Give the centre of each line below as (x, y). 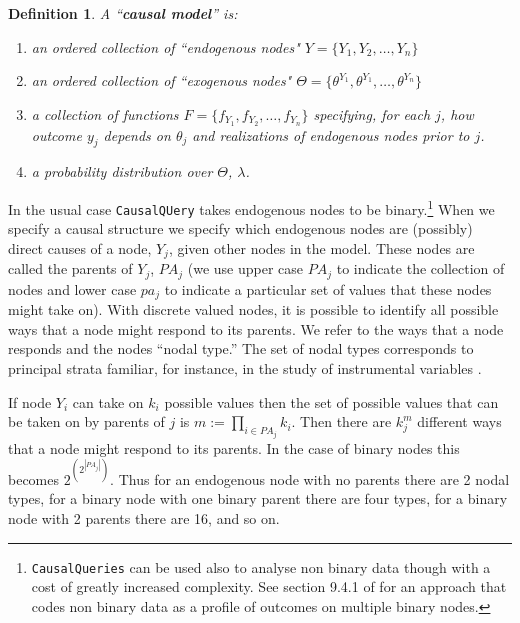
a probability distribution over (122, 171)
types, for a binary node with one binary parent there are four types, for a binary (258, 498)
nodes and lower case (72, 288)
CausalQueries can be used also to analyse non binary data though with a (261, 566)
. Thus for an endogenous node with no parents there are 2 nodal (310, 478)
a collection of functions (105, 113)
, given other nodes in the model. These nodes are (321, 247)
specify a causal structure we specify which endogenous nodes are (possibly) (240, 228)
